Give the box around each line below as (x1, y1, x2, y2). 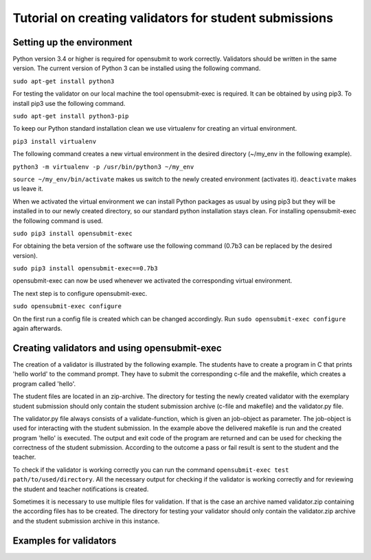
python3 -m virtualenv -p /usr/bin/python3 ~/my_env (12, 162, 194, 171)
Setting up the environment (12, 36, 133, 48)
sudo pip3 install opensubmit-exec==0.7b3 (12, 265, 158, 272)
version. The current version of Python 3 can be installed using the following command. (12, 64, 261, 72)
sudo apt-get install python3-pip (12, 112, 129, 120)
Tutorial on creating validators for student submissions (12, 10, 333, 25)
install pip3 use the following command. (12, 99, 126, 107)
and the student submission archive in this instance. (12, 517, 160, 525)
